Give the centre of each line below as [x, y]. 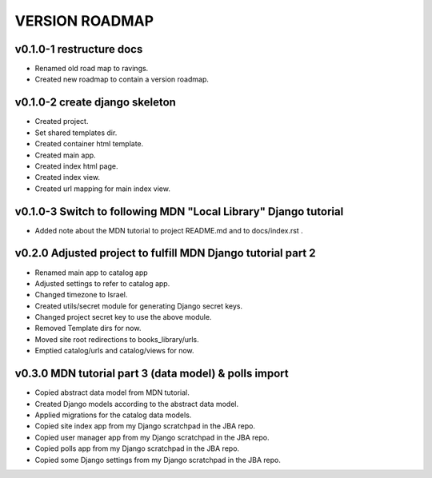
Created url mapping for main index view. [103, 189]
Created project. [62, 121]
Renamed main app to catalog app [91, 273]
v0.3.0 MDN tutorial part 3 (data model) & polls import [152, 374]
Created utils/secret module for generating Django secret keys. [139, 306]
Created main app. [65, 155]
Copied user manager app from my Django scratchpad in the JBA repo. [152, 437]
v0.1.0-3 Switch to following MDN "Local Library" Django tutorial [179, 211]
